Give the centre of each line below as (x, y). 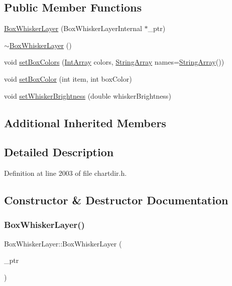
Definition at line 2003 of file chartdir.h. (66, 173)
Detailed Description (59, 152)
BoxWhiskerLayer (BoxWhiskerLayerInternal (73, 28)
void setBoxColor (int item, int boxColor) (68, 78)
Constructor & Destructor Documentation (116, 200)
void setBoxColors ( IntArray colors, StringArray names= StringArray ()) (114, 62)
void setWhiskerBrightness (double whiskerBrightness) (88, 95)
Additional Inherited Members (85, 122)
